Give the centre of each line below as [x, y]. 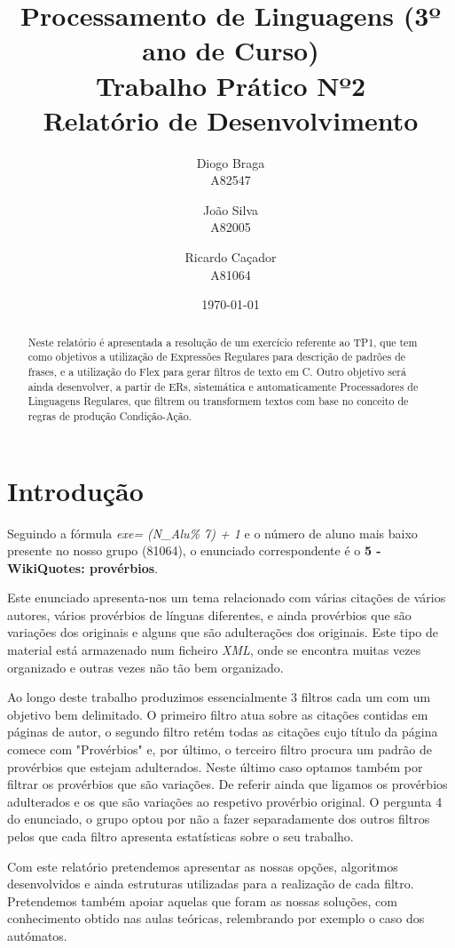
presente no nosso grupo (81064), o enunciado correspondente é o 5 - [194, 550]
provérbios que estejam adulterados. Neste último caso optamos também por [215, 766]
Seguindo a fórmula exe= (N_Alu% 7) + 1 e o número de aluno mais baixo [212, 533]
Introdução [75, 490]
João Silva [231, 209]
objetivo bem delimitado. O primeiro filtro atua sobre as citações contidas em [218, 714]
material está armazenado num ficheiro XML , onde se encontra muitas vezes [214, 650]
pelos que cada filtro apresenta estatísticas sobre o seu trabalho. [180, 836]
